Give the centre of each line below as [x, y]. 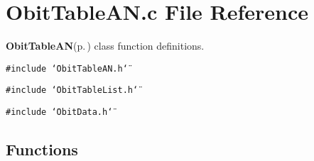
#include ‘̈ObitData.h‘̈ [59, 112]
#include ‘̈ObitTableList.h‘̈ [72, 90]
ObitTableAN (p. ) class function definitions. [105, 46]
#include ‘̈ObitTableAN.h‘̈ [67, 68]
